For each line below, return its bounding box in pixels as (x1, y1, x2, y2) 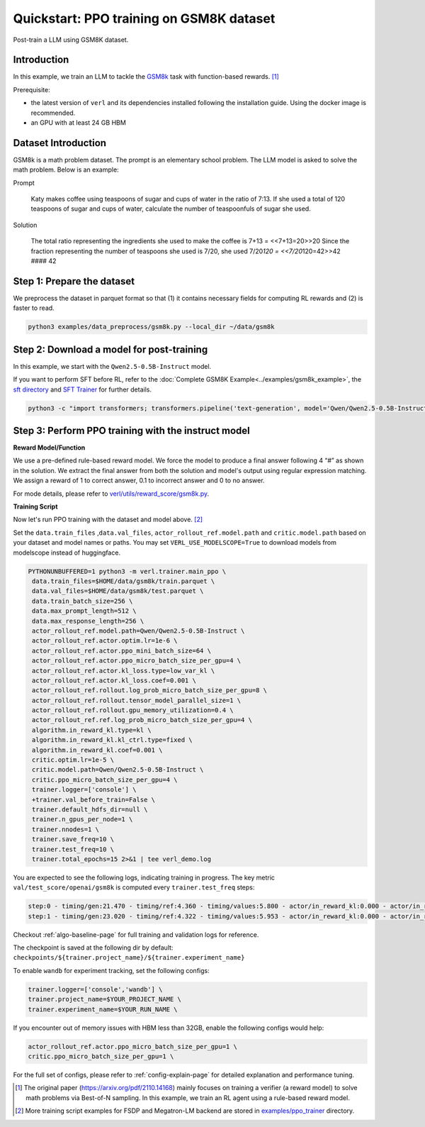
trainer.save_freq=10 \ (32, 835, 115, 843)
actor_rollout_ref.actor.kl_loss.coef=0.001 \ (32, 676, 196, 684)
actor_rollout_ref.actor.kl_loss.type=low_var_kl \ (32, 667, 215, 674)
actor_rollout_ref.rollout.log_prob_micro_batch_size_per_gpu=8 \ (32, 687, 268, 694)
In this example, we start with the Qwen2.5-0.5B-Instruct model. (13, 362, 212, 370)
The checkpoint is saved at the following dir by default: (13, 943, 174, 952)
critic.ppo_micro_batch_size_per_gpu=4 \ (32, 775, 178, 784)
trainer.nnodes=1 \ (32, 825, 99, 833)
